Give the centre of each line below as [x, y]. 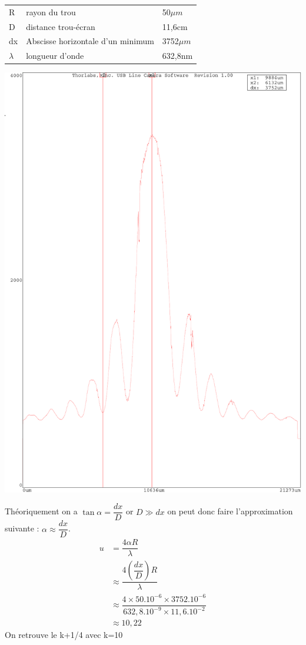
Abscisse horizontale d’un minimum [90, 41]
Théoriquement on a [41, 511]
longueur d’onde [55, 56]
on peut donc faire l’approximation [230, 511]
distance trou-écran [61, 26]
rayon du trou [51, 11]
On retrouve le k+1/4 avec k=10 [64, 635]
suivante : [22, 528]
